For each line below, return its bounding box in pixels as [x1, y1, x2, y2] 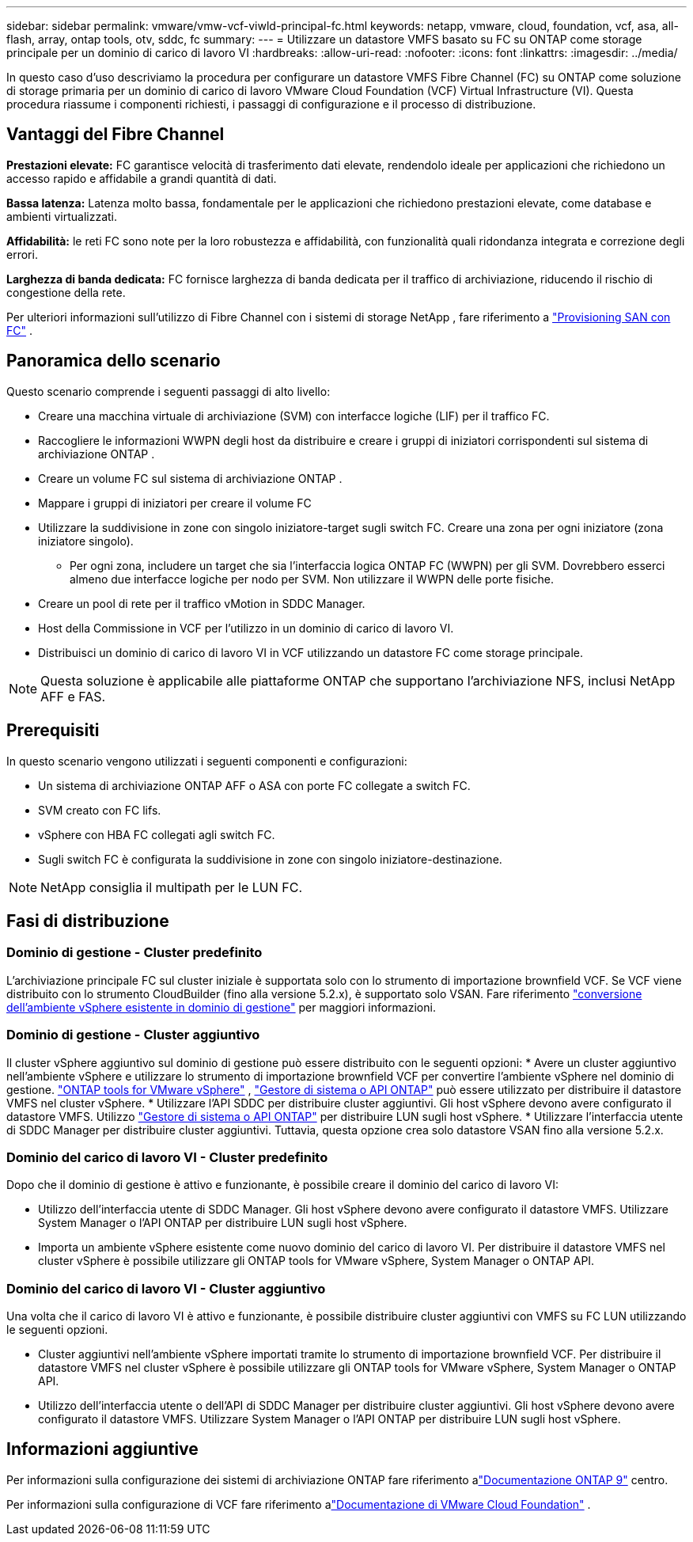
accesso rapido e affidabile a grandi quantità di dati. [6, 171, 277, 185]
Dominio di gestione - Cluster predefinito [6, 944, 263, 961]
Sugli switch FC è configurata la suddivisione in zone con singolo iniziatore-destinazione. [38, 852, 502, 866]
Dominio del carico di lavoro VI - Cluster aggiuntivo [6, 1280, 326, 1297]
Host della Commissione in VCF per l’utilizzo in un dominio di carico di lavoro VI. [38, 621, 454, 635]
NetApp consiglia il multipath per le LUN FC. [40, 879, 303, 895]
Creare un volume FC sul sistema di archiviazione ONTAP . [38, 471, 343, 485]
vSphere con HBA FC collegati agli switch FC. [38, 827, 275, 841]
